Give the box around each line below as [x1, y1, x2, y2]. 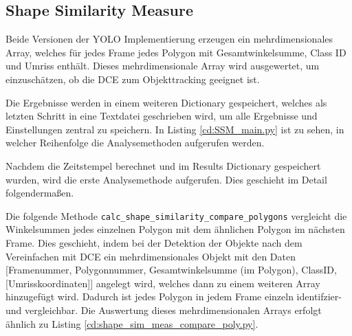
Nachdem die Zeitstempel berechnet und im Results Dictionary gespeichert [5, 158, 321, 172]
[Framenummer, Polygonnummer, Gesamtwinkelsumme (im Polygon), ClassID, [5, 262, 337, 277]
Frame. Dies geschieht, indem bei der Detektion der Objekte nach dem [5, 235, 302, 249]
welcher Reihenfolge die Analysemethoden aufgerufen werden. [5, 135, 265, 150]
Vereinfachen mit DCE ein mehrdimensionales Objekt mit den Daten [5, 249, 296, 263]
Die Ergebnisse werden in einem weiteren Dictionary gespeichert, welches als [5, 95, 327, 109]
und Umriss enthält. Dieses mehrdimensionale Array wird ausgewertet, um [5, 58, 320, 73]
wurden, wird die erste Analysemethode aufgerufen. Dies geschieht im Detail [5, 172, 327, 186]
